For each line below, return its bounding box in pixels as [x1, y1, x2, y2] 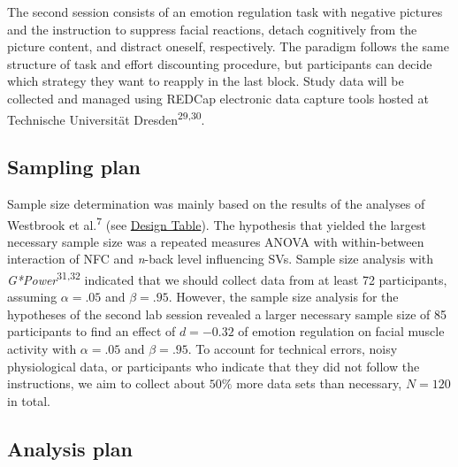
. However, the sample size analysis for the [168, 287, 399, 306]
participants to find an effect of [7, 322, 176, 341]
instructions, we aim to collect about [7, 374, 206, 393]
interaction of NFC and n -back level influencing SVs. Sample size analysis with [7, 249, 434, 268]
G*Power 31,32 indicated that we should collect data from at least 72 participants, [7, 268, 447, 288]
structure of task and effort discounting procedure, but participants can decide [7, 54, 432, 73]
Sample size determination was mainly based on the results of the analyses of [7, 195, 425, 213]
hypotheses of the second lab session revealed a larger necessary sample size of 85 [7, 304, 447, 323]
